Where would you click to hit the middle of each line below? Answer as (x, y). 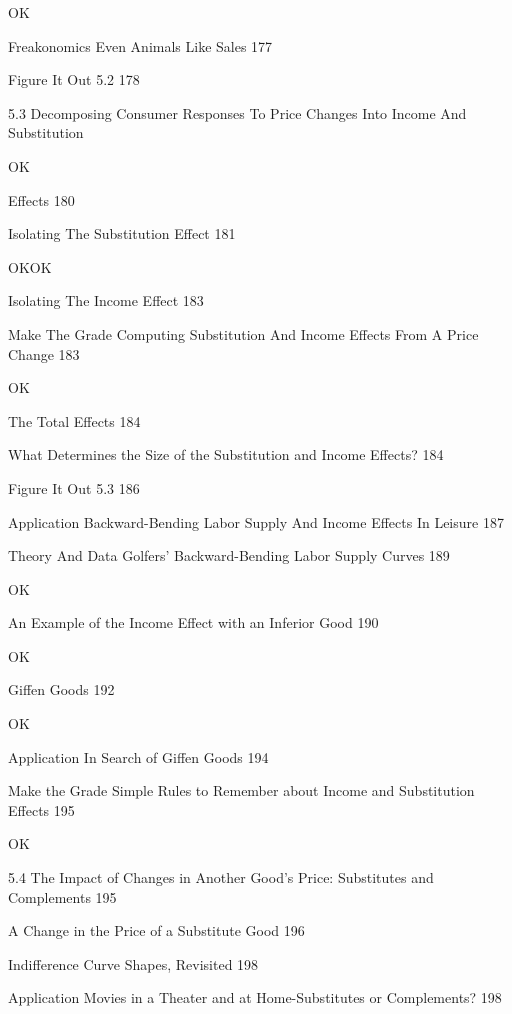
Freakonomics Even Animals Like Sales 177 (140, 45)
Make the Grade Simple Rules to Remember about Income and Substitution (241, 790)
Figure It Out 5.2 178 (74, 79)
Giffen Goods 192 (61, 689)
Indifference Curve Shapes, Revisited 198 (133, 963)
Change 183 (44, 353)
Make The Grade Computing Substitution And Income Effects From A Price (243, 333)
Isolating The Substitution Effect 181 (122, 233)
